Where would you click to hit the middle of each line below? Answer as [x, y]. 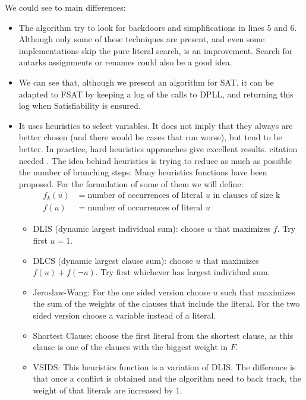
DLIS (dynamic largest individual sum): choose [119, 229]
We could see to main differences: [65, 7]
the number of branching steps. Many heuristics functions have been [143, 172]
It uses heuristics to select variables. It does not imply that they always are [156, 125]
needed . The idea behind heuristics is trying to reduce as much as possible [155, 160]
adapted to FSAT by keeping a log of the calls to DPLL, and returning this [156, 94]
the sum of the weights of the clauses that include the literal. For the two [166, 303]
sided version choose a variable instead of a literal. [124, 315]
